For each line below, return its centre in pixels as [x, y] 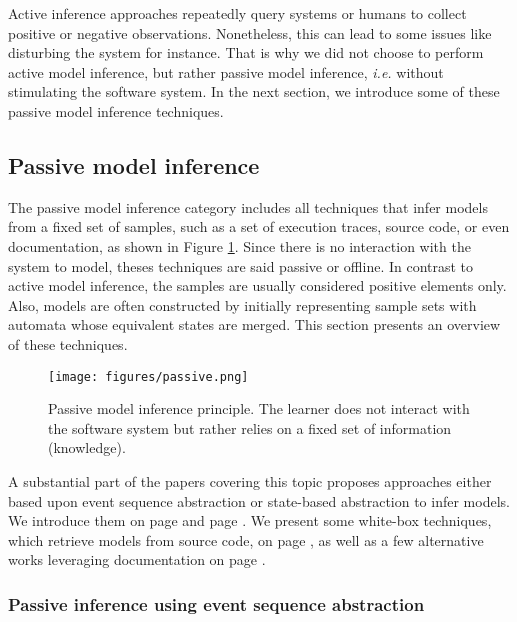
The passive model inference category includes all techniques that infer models [248, 206]
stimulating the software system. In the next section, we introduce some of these [254, 91]
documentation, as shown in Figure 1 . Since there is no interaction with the [239, 245]
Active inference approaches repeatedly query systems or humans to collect [237, 13]
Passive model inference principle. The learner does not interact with [259, 408]
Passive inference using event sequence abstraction [216, 603]
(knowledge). [87, 447]
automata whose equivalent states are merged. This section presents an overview [254, 324]
